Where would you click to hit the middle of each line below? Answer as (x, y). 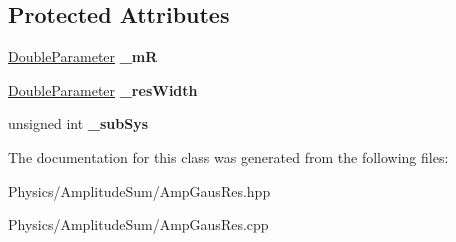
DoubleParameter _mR (83, 56)
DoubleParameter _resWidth (103, 89)
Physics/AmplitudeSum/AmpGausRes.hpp (139, 190)
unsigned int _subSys (78, 123)
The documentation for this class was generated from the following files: (228, 156)
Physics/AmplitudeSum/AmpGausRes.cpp (138, 224)
